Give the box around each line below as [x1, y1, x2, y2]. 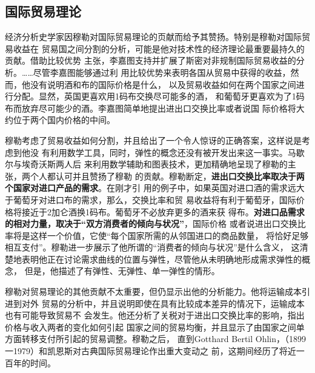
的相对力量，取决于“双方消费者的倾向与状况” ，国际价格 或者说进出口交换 [5, 217, 297, 230]
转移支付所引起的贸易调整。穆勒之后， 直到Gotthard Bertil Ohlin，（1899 [21, 332, 307, 345]
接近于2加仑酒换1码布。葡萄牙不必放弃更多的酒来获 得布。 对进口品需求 [21, 205, 305, 218]
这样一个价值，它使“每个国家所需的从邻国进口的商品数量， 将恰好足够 [30, 229, 309, 241]
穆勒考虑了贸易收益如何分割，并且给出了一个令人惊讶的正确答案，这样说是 [5, 133, 302, 146]
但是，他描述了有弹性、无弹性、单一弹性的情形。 [24, 264, 220, 277]
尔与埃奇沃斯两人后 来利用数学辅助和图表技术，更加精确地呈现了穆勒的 [5, 158, 288, 170]
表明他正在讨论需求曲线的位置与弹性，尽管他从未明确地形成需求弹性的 [21, 252, 302, 265]
